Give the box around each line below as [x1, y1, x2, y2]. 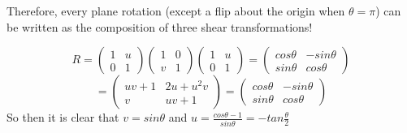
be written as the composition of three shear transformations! [6, 18, 313, 35]
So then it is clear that [6, 109, 119, 126]
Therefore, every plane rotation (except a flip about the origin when [6, 2, 345, 19]
